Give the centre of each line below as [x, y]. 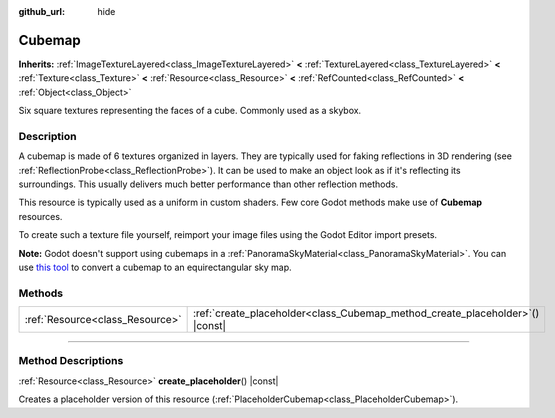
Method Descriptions [71, 361]
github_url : [41, 11]
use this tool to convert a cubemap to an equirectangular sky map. [155, 267]
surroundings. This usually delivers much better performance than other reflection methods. [208, 184]
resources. [40, 216]
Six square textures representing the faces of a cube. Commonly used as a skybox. [190, 111]
